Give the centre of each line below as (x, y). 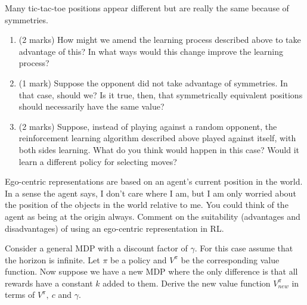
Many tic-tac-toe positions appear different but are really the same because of (147, 8)
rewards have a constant (49, 283)
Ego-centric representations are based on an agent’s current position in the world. (154, 181)
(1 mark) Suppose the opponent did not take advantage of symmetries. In (153, 83)
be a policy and (139, 259)
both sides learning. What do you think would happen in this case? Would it (159, 149)
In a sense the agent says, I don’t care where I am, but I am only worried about (151, 193)
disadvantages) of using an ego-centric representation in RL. (114, 228)
